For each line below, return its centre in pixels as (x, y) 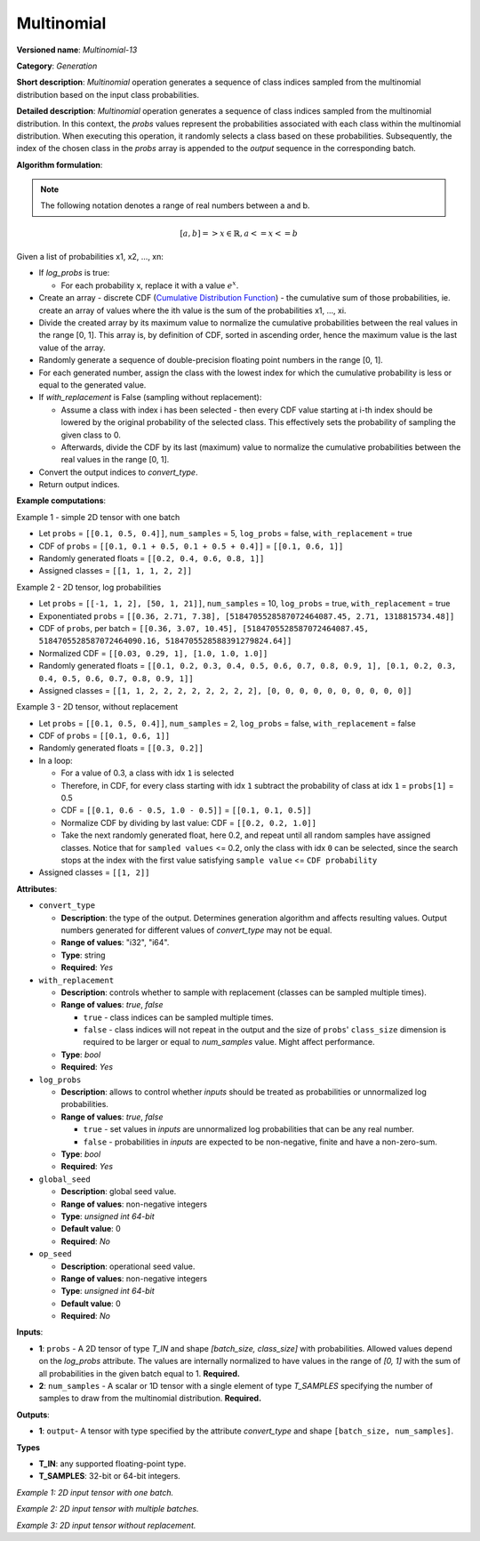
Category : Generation (57, 66)
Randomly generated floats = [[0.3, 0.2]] (121, 748)
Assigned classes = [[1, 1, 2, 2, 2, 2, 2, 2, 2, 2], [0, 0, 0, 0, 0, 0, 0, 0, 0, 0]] (225, 690)
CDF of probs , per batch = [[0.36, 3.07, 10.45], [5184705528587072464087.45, (204, 628)
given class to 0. (91, 435)
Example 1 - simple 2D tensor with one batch (98, 517)
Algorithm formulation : (60, 165)
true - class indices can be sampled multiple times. (179, 1017)
